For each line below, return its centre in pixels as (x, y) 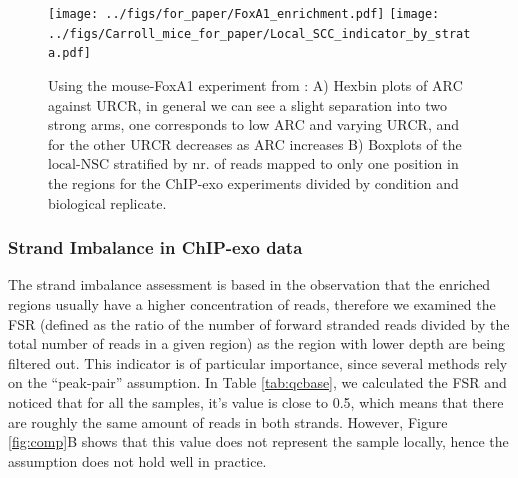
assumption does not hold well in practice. (137, 460)
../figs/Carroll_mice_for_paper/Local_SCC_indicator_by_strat (259, 33)
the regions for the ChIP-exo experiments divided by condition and (253, 182)
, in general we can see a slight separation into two (292, 104)
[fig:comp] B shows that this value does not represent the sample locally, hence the (258, 441)
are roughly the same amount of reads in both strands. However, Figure (228, 421)
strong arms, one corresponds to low (159, 124)
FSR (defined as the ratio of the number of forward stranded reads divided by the (259, 323)
